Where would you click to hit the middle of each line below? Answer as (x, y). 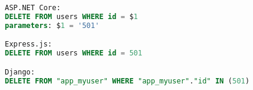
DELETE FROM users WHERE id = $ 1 (72, 16)
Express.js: (28, 44)
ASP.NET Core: (33, 8)
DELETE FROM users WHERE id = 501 (74, 53)
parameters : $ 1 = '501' (52, 25)
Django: (20, 72)
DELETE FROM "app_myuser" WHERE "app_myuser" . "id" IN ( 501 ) (127, 81)
